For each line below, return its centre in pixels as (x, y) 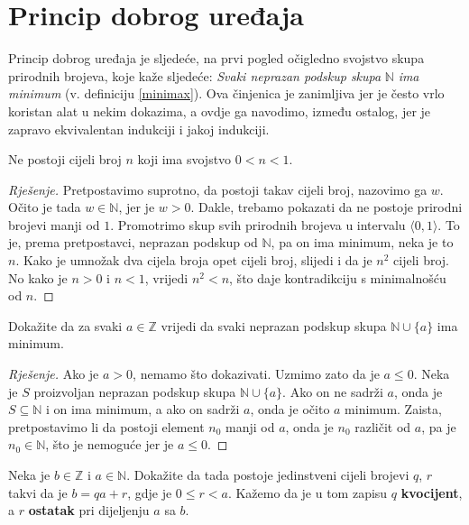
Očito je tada (45, 207)
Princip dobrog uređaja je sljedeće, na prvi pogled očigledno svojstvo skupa (216, 58)
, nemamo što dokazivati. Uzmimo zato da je (256, 374)
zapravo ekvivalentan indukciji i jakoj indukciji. (139, 129)
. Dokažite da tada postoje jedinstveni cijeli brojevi (268, 474)
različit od (383, 426)
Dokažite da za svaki (65, 325)
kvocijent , (432, 492)
